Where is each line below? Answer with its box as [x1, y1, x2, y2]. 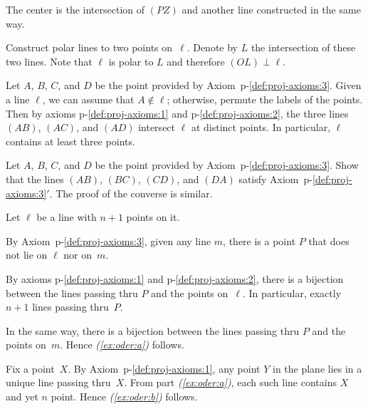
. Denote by [186, 40, 238, 55]
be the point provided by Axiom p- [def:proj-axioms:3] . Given [95, 78, 362, 93]
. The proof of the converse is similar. [49, 185, 213, 200]
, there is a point [223, 233, 296, 248]
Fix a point [6, 361, 55, 376]
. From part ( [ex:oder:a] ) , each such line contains [124, 375, 337, 390]
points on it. [126, 209, 180, 224]
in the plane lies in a [272, 361, 362, 376]
